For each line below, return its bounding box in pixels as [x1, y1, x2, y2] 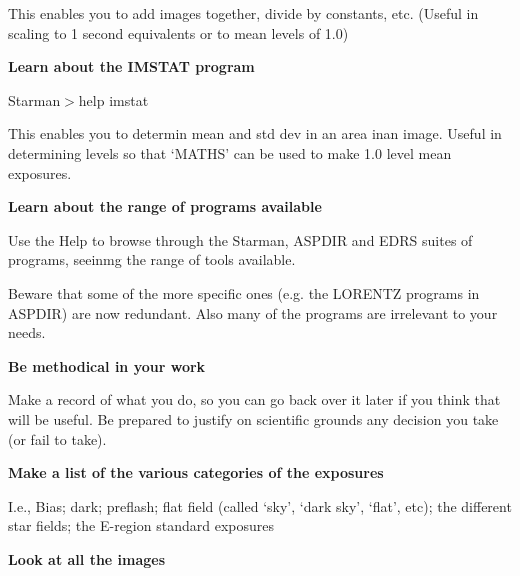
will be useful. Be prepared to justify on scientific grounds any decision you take [8, 408, 499, 429]
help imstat [78, 89, 149, 110]
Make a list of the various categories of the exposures [8, 462, 384, 483]
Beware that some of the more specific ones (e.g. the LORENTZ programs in [8, 282, 480, 303]
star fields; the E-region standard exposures [8, 515, 274, 536]
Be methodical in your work [8, 355, 206, 376]
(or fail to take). [8, 428, 107, 449]
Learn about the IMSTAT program [8, 56, 255, 77]
